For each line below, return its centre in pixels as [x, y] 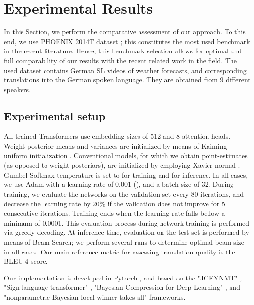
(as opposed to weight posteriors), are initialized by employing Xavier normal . [122, 165]
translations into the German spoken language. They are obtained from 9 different [127, 80]
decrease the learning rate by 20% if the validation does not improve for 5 [115, 203]
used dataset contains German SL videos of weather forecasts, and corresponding [125, 70]
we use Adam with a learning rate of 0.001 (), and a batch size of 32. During [119, 184]
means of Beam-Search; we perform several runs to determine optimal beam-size [124, 242]
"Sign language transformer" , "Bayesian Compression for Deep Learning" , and [122, 287]
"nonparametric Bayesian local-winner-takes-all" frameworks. [95, 296]
